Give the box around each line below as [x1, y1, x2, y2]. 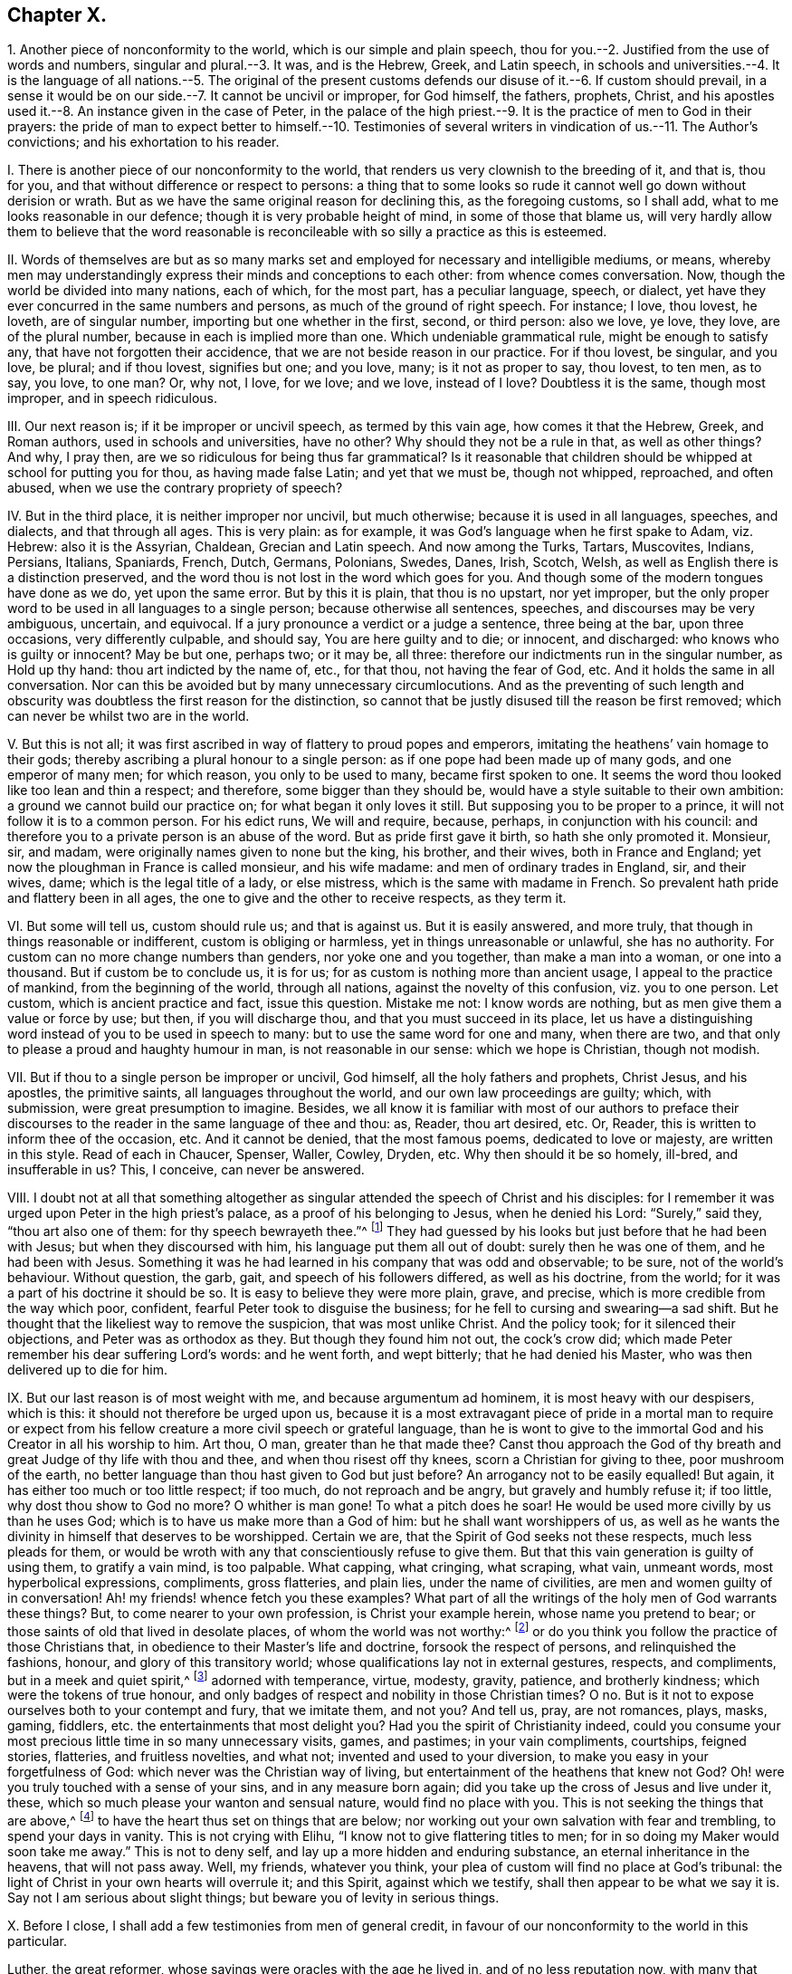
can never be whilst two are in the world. [7, 708, 250, 724]
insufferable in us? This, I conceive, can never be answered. [7, 1162, 365, 1178]
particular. [7, 1933, 67, 1950]
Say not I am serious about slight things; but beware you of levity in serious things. [7, 1890, 500, 1906]
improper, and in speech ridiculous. [7, 390, 218, 407]
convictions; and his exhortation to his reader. [7, 134, 280, 150]
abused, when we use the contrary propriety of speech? [7, 480, 343, 496]
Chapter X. [7, 4, 108, 26]
